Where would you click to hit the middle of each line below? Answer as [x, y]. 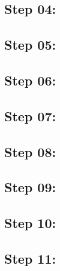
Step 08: [30, 151]
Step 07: [30, 115]
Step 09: [30, 187]
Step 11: [30, 258]
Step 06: [30, 80]
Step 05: [30, 45]
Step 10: [30, 223]
